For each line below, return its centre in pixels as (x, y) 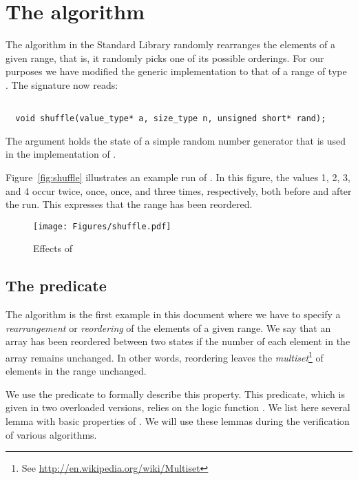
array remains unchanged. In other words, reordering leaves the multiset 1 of (165, 356)
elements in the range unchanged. (76, 371)
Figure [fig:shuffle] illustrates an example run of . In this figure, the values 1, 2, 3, (178, 177)
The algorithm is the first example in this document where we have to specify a (173, 314)
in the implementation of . (61, 154)
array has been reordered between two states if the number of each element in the (178, 341)
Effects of (53, 248)
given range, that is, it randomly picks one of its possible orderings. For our (165, 58)
